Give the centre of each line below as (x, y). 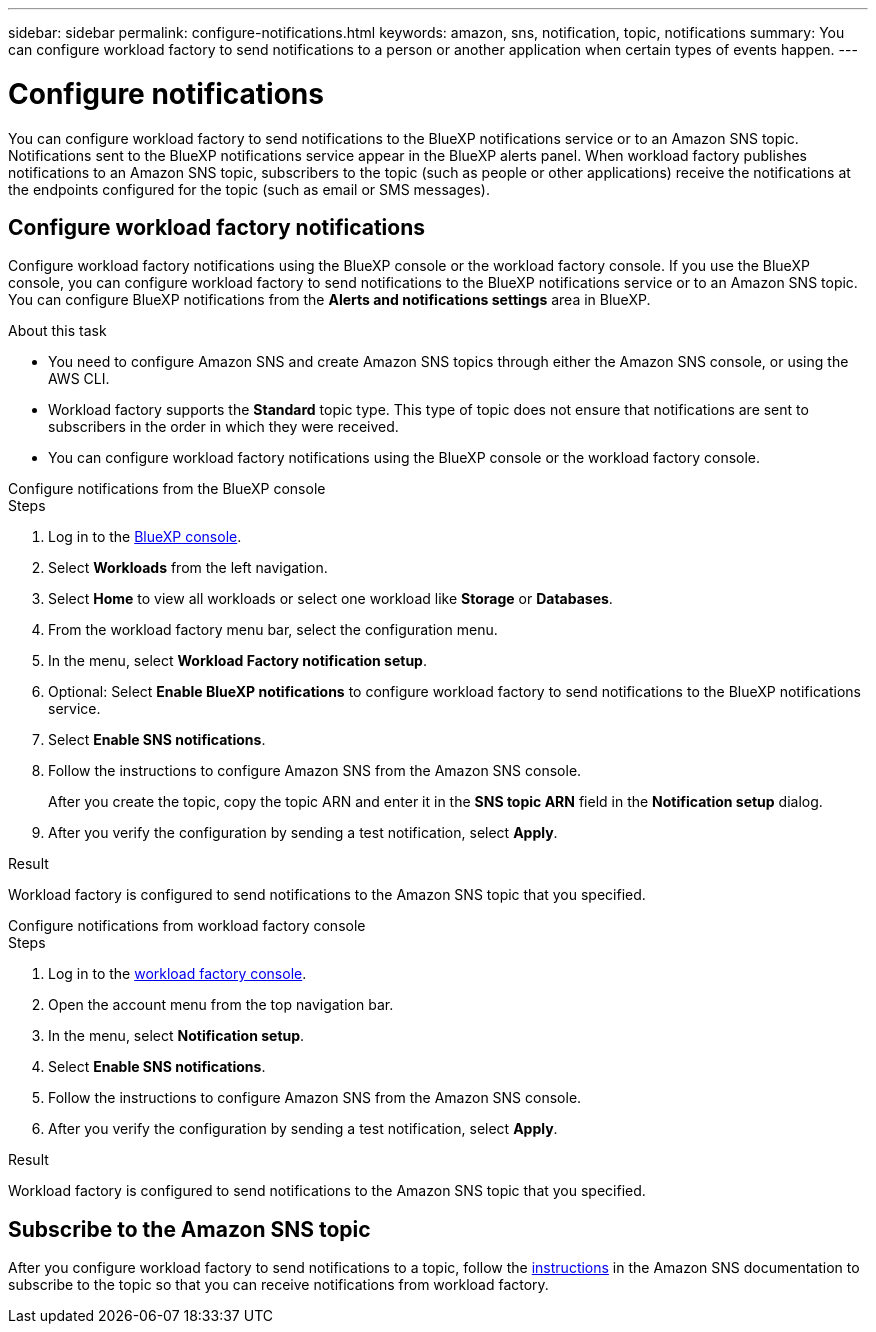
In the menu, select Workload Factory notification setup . (237, 661)
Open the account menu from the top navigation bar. (221, 1005)
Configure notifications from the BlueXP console (167, 489)
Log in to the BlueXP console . (145, 537)
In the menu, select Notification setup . (176, 1036)
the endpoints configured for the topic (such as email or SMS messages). (249, 189)
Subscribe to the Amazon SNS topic (189, 1229)
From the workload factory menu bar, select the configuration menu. (273, 630)
